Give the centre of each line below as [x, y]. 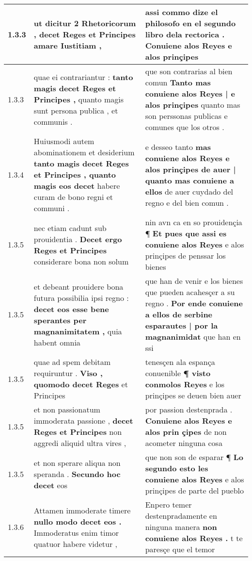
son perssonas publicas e [186, 116]
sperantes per [60, 320]
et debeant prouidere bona [79, 286]
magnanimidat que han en [193, 337]
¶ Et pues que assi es [186, 233]
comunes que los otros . [185, 127]
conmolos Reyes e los [185, 384]
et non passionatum [67, 409]
